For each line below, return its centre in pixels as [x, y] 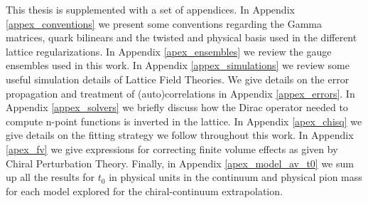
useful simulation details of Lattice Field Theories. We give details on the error [178, 79]
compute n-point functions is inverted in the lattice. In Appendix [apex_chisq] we [184, 121]
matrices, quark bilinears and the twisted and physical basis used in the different [182, 37]
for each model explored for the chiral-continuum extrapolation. [144, 191]
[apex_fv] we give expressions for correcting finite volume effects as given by [172, 149]
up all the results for [50, 177]
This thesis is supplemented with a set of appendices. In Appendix [150, 9]
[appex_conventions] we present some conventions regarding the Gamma [164, 23]
